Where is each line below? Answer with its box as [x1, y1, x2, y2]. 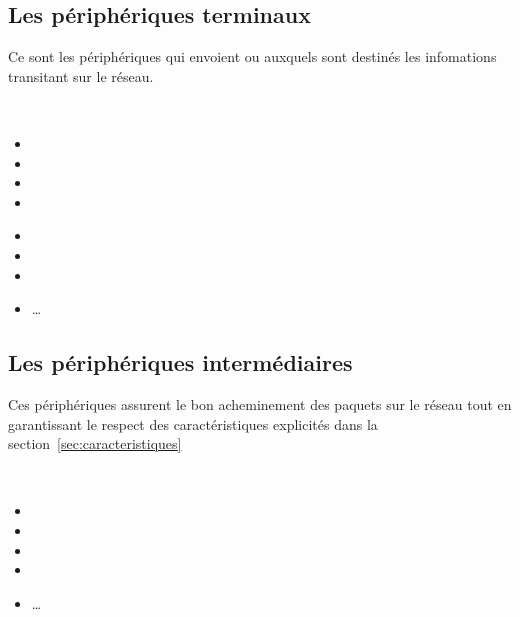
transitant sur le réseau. [8, 65, 154, 86]
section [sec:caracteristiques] [8, 433, 182, 454]
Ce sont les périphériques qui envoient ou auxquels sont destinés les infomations [8, 46, 497, 67]
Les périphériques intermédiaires [8, 347, 353, 378]
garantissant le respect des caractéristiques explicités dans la [8, 413, 378, 434]
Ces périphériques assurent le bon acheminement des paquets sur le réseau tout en [8, 393, 512, 414]
